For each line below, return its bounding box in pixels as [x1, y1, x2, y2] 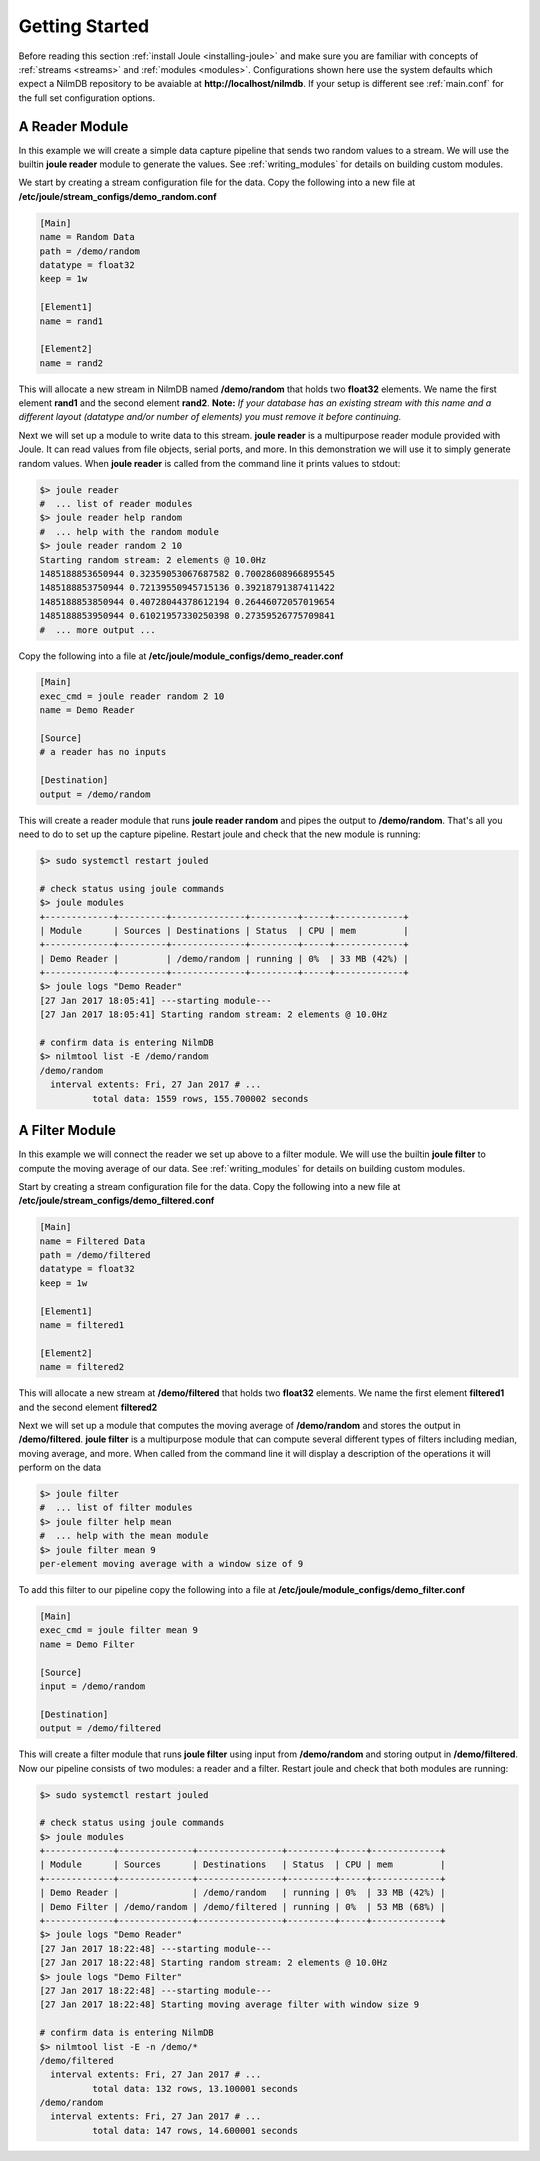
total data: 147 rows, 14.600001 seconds [91, 2125, 299, 2136]
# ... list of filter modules [39, 1502, 194, 1514]
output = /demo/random [39, 788, 151, 800]
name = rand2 [39, 357, 104, 369]
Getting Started [18, 15, 150, 37]
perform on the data [18, 1461, 102, 1474]
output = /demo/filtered [39, 1723, 162, 1734]
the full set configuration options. [18, 91, 156, 104]
